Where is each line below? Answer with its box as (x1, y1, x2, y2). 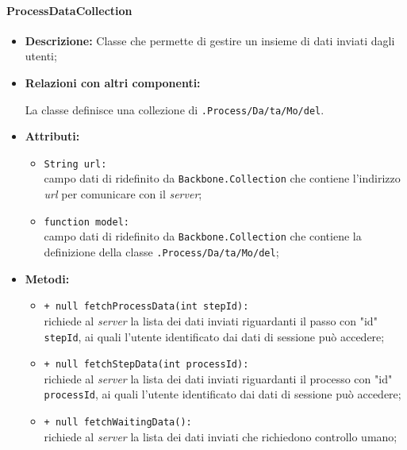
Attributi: (25, 128, 80, 144)
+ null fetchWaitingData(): (44, 417, 192, 429)
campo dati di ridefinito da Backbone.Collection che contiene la (44, 228, 362, 244)
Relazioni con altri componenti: (25, 74, 201, 90)
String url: (44, 158, 107, 170)
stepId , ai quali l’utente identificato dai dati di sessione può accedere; (44, 328, 385, 344)
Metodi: (25, 270, 70, 287)
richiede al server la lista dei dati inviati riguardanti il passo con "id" (44, 312, 378, 329)
